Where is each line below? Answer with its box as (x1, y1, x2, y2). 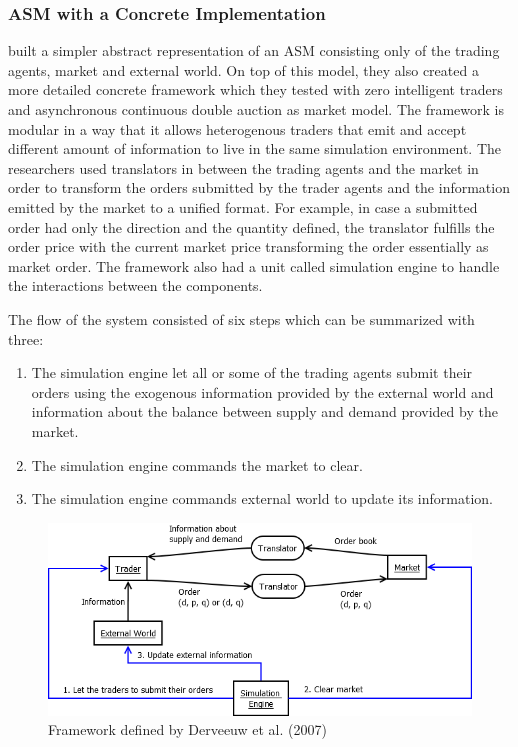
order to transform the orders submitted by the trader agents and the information (8, 177, 510, 198)
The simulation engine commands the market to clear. (31, 454, 363, 475)
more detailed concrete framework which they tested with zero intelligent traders (8, 79, 503, 100)
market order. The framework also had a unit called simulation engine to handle (8, 255, 500, 276)
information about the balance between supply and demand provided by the (31, 401, 498, 422)
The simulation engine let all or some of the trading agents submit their (31, 362, 473, 383)
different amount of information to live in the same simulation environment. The (8, 138, 501, 159)
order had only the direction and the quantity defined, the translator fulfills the (8, 216, 495, 237)
